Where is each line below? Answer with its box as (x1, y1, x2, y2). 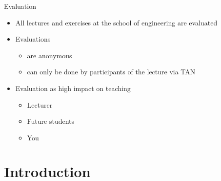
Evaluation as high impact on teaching (15, 83, 131, 93)
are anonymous (27, 50, 72, 60)
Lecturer (27, 99, 53, 110)
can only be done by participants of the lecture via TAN (27, 67, 196, 77)
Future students (27, 116, 75, 126)
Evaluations (15, 34, 51, 44)
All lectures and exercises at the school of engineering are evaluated (15, 17, 218, 27)
